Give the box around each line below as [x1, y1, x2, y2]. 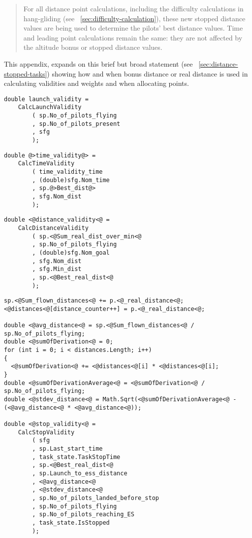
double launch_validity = [4, 95, 89, 103]
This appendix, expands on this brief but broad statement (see [4, 58, 193, 69]
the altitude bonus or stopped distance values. [23, 42, 162, 52]
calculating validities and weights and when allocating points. [4, 78, 189, 88]
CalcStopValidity [18, 428, 75, 436]
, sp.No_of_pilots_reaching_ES [32, 511, 134, 518]
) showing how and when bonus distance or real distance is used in [47, 68, 248, 78]
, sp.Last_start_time [32, 445, 103, 452]
